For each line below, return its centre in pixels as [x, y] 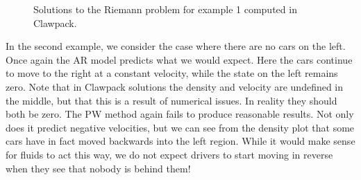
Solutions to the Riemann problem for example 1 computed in [165, 9]
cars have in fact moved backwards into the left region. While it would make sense [180, 141]
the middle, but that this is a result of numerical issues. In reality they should [171, 100]
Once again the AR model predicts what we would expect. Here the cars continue [179, 59]
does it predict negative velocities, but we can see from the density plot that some [180, 127]
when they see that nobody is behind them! [98, 168]
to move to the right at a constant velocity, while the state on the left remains [172, 73]
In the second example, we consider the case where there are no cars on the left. [176, 46]
